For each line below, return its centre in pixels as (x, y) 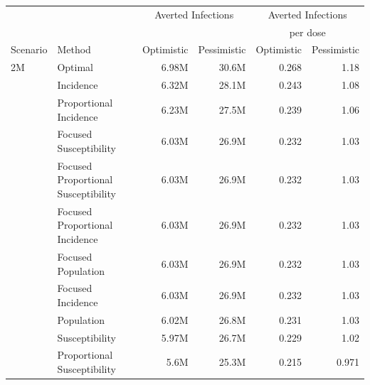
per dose (307, 32)
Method (74, 49)
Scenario (29, 49)
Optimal (75, 67)
